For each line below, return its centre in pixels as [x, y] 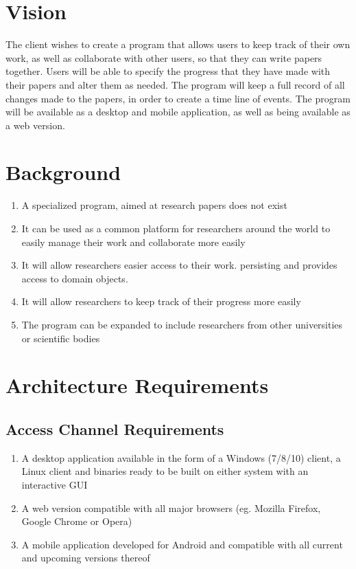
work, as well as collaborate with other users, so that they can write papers [164, 57]
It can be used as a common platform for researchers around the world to [176, 228]
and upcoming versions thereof [86, 558]
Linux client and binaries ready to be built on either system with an [165, 471]
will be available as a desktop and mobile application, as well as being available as [178, 112]
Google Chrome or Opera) [77, 521]
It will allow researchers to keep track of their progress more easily [161, 301]
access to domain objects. [75, 278]
